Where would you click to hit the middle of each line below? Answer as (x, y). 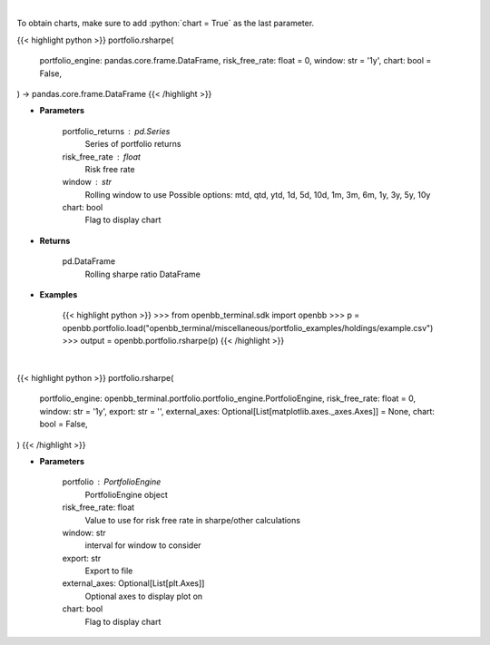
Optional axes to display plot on (144, 596)
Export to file (109, 571)
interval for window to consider (143, 545)
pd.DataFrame (89, 261)
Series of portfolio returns (133, 144)
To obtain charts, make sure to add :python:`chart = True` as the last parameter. (166, 24)
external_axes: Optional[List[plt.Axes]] (133, 583)
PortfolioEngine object (126, 494)
